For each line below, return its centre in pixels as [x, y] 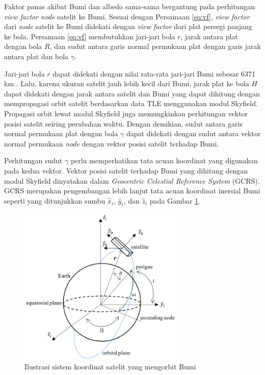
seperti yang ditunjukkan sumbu [55, 200]
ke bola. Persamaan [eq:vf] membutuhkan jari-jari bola [90, 36]
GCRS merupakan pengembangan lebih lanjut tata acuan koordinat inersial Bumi [132, 191]
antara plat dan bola [36, 56]
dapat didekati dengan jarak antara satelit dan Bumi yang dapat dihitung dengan [132, 93]
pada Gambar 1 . [175, 200]
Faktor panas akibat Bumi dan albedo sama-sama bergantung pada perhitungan [129, 6]
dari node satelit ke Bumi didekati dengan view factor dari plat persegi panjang [128, 26]
